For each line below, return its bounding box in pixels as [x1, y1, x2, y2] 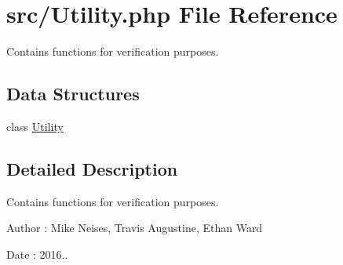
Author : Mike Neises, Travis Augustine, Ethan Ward [6, 220, 263, 236]
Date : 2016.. [6, 245, 68, 262]
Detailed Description [6, 156, 178, 180]
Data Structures [6, 82, 140, 106]
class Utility [6, 118, 64, 134]
